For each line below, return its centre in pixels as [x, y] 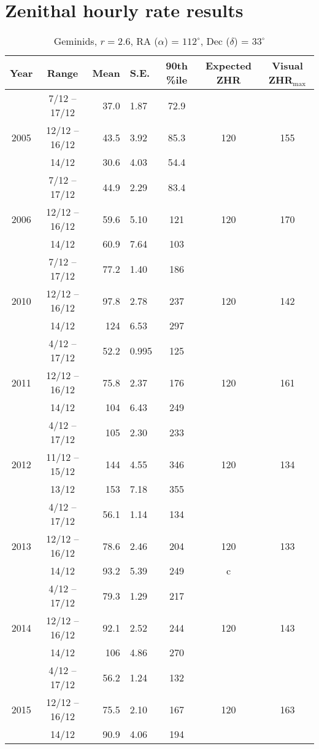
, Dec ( [215, 41]
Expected [229, 66]
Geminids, [75, 41]
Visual [287, 66]
